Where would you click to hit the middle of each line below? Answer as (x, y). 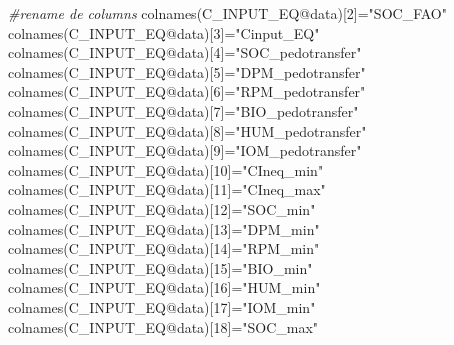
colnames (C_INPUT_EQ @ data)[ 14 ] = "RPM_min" (164, 248)
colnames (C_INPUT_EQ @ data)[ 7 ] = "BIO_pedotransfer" (183, 110)
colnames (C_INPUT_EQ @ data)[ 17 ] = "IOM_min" (162, 306)
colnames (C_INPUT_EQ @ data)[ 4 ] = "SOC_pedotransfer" (185, 52)
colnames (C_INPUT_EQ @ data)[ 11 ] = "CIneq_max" (167, 189)
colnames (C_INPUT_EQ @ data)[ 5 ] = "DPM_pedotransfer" (187, 71)
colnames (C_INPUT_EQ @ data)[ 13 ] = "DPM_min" (164, 228)
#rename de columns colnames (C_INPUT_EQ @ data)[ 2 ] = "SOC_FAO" (227, 13)
